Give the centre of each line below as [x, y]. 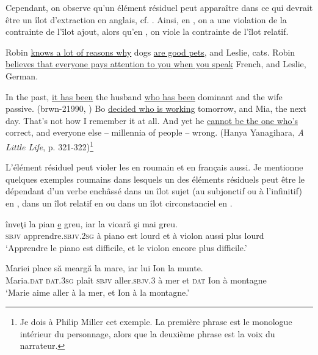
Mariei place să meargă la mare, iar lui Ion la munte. [104, 268]
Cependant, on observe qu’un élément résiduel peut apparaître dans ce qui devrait [159, 7]
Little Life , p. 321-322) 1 [50, 145]
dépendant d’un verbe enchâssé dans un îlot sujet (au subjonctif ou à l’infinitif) [154, 191]
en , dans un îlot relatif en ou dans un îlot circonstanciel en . [119, 203]
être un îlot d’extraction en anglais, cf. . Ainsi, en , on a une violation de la [146, 19]
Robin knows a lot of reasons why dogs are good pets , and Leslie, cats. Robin [150, 52]
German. [22, 75]
